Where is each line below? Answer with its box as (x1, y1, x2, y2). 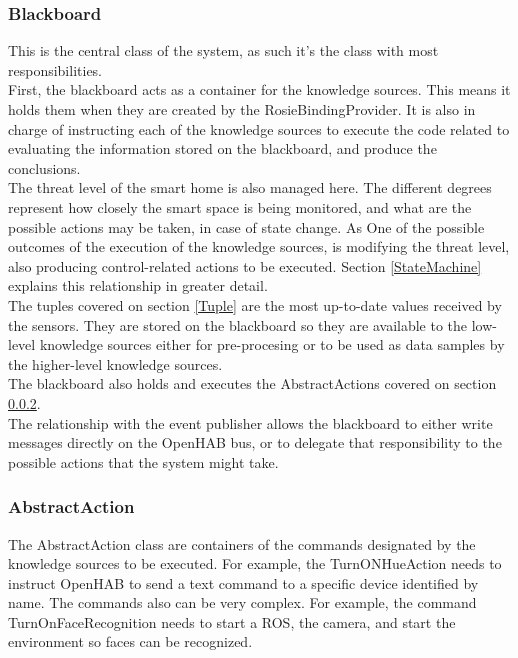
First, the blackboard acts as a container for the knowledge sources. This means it (8, 79, 511, 100)
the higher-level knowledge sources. (8, 353, 223, 374)
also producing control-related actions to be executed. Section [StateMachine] (8, 255, 482, 276)
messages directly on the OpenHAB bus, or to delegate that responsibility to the (8, 432, 502, 453)
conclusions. (8, 157, 81, 178)
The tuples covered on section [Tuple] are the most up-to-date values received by (8, 294, 502, 315)
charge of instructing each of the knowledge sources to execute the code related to (8, 118, 510, 139)
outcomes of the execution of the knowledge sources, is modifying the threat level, (8, 236, 510, 257)
